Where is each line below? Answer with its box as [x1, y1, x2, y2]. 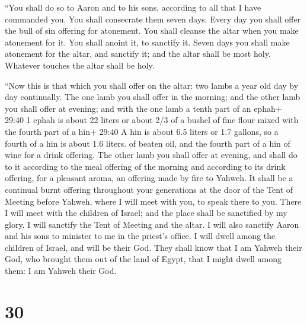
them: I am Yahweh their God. [5, 264, 117, 277]
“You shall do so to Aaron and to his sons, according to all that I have [5, 1, 261, 13]
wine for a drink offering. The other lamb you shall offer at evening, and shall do [5, 148, 298, 161]
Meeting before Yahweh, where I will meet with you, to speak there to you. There [5, 195, 302, 207]
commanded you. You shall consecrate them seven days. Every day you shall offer [5, 12, 301, 25]
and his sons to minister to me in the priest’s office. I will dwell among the [5, 230, 276, 242]
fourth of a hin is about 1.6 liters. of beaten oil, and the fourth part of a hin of [5, 137, 290, 149]
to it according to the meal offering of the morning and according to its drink [5, 160, 286, 172]
